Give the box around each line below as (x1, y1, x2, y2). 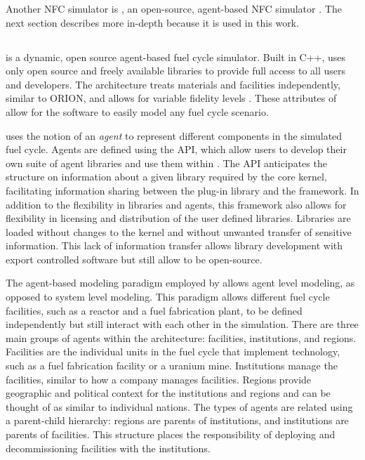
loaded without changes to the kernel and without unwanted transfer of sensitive (6, 224, 352, 239)
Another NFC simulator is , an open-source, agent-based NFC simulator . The (6, 1, 342, 15)
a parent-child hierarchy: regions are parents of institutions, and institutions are (6, 413, 349, 428)
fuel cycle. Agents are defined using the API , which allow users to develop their (6, 142, 347, 157)
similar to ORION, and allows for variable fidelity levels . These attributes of (6, 91, 337, 105)
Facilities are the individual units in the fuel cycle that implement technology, (6, 344, 340, 359)
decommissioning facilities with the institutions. (6, 440, 211, 455)
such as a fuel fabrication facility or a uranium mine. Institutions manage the (6, 358, 338, 373)
